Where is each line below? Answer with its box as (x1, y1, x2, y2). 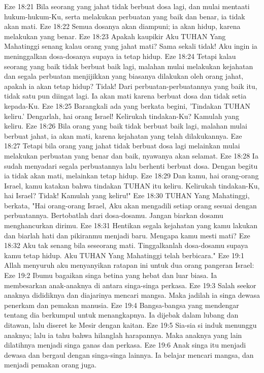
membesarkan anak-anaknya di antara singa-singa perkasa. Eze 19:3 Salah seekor (4, 279, 256, 290)
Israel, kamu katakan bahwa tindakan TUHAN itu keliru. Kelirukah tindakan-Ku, (4, 180, 260, 191)
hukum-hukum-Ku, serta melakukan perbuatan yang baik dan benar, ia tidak (4, 11, 245, 21)
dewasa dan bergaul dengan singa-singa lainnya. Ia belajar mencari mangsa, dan (4, 349, 254, 360)
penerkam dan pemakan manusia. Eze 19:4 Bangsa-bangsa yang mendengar (4, 299, 239, 310)
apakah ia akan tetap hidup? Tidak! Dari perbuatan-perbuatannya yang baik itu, (4, 80, 257, 91)
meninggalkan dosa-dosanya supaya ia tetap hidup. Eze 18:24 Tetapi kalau (4, 50, 236, 61)
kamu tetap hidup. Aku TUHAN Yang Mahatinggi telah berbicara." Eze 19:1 (4, 250, 245, 260)
